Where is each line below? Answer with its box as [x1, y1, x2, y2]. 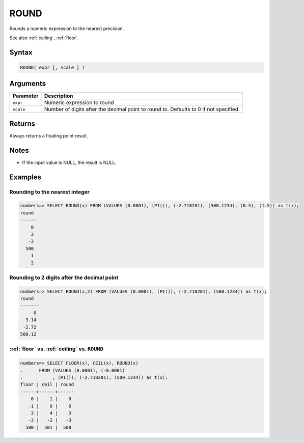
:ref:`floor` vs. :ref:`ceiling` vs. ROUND [9, 345, 104, 352]
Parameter [12, 92, 39, 99]
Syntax [9, 48, 33, 57]
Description [44, 92, 73, 99]
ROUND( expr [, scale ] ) [20, 64, 85, 70]
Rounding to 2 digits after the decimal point [9, 274, 119, 281]
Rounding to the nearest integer [9, 188, 90, 196]
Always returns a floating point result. [9, 132, 89, 139]
